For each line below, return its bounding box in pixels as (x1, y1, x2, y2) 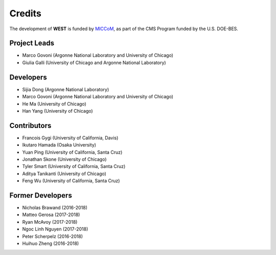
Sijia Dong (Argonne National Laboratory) (22, 86, 109, 92)
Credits (9, 8, 42, 19)
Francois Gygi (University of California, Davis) (22, 135, 119, 141)
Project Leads (9, 39, 55, 48)
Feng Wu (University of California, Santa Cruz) (22, 178, 120, 184)
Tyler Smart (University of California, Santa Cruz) (22, 163, 126, 169)
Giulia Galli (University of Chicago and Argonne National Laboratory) (22, 59, 166, 66)
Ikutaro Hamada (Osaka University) (22, 142, 97, 148)
